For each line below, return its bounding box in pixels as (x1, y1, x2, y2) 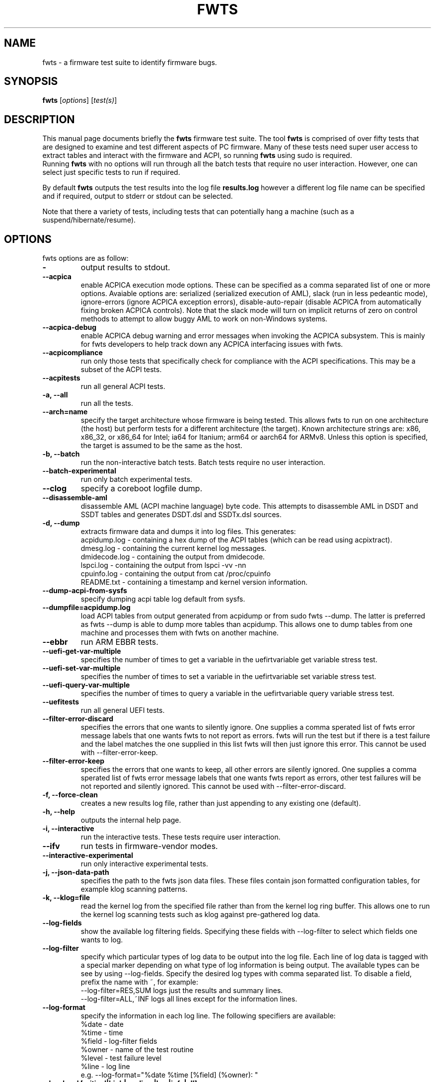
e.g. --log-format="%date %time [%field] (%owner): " (80, 1071, 258, 1080)
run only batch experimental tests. (80, 475, 193, 484)
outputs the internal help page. (80, 816, 181, 825)
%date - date (80, 1020, 124, 1029)
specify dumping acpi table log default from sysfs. (80, 595, 245, 604)
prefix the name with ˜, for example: (80, 978, 199, 987)
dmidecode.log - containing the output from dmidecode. (80, 552, 265, 561)
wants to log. (80, 935, 123, 944)
